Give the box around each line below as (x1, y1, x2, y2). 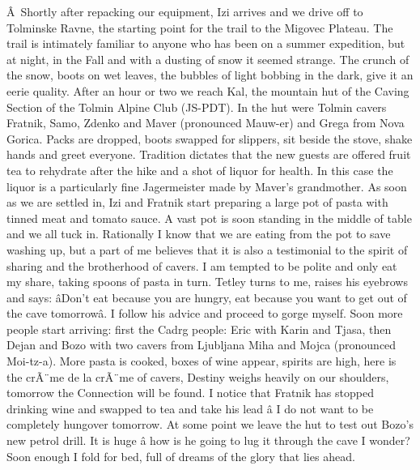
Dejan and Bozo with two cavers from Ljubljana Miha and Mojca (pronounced (6, 336, 397, 353)
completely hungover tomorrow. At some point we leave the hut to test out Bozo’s (6, 416, 414, 433)
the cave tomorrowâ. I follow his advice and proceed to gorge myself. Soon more (6, 305, 403, 322)
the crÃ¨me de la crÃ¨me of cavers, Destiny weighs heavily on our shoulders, (6, 368, 389, 385)
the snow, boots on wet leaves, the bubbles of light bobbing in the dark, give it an (6, 66, 414, 83)
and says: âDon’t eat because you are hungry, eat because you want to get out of (6, 288, 407, 305)
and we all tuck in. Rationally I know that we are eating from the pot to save (6, 225, 391, 242)
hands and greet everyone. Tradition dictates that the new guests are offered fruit (6, 146, 411, 163)
